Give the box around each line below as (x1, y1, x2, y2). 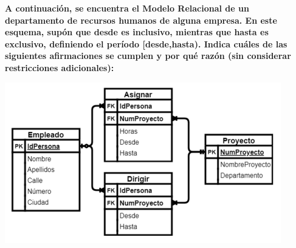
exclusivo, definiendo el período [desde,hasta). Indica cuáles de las (5, 37, 287, 50)
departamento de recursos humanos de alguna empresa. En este (5, 13, 277, 26)
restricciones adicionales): (5, 61, 114, 74)
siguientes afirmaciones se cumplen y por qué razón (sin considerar (5, 49, 291, 62)
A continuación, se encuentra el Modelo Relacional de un (5, 2, 249, 14)
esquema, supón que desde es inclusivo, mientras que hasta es (5, 26, 269, 38)
